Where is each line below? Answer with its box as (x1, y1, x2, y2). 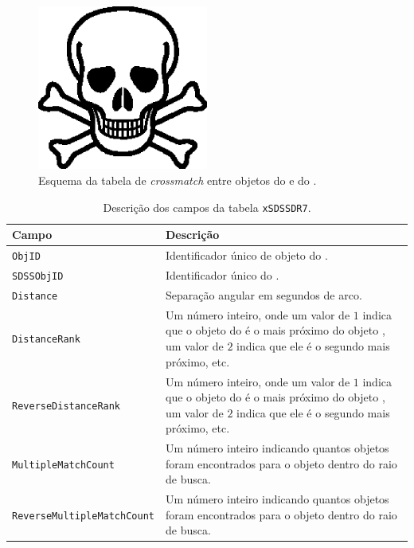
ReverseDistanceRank (12, 400, 121, 412)
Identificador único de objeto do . (165, 247, 328, 264)
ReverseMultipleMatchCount (12, 510, 154, 522)
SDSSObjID (12, 271, 64, 283)
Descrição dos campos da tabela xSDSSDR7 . (103, 198, 311, 215)
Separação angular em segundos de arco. (165, 287, 362, 303)
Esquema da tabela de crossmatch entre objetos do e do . (38, 172, 317, 189)
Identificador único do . (165, 267, 279, 284)
